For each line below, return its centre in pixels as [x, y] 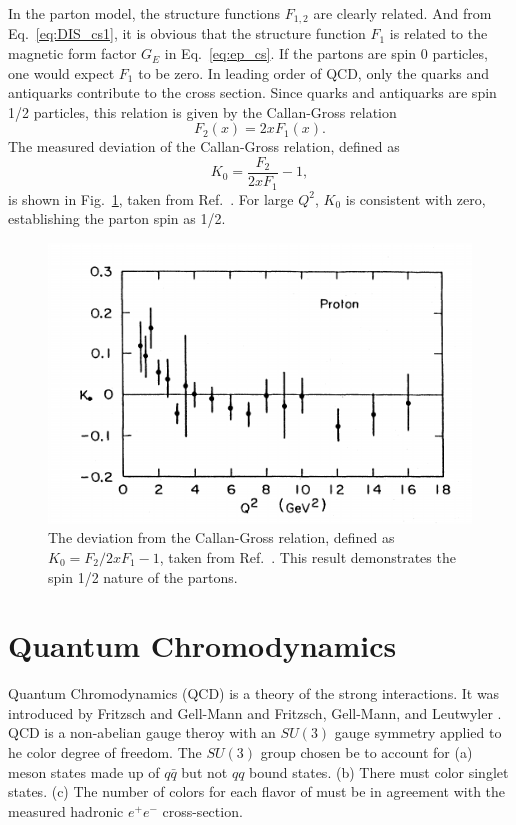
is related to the [438, 33]
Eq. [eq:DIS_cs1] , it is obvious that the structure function [187, 33]
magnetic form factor [72, 53]
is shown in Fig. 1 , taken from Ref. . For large [151, 198]
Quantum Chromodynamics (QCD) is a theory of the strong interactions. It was [254, 693]
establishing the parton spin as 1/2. [117, 218]
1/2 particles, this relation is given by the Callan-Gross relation [202, 111]
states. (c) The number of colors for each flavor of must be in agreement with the [257, 791]
